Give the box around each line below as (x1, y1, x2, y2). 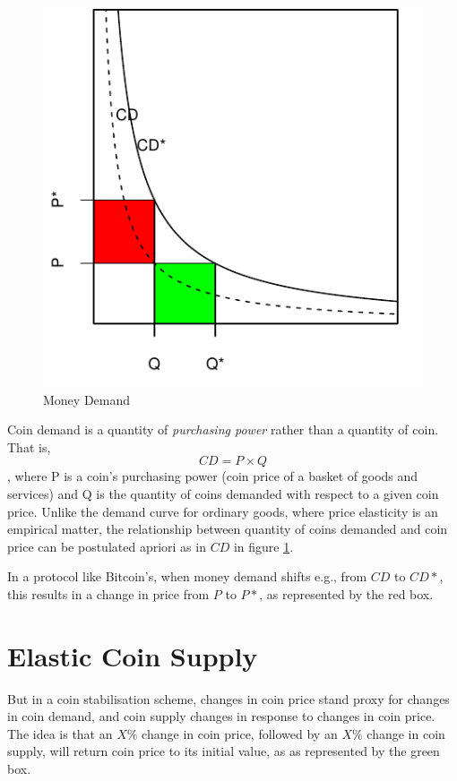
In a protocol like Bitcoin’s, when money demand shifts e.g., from (7, 567, 367, 586)
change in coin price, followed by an (142, 724, 338, 742)
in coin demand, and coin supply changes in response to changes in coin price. (7, 707, 435, 725)
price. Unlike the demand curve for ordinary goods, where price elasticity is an (7, 502, 438, 520)
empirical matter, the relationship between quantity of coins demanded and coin (7, 519, 448, 538)
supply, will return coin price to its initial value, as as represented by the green (7, 742, 440, 760)
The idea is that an (7, 724, 113, 742)
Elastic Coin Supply (7, 637, 258, 674)
